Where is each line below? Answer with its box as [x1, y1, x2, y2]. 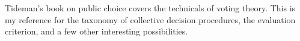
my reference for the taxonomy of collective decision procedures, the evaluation [5, 13, 296, 26]
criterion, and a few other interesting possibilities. [5, 25, 188, 37]
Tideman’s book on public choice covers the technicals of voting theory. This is [5, 2, 296, 14]
